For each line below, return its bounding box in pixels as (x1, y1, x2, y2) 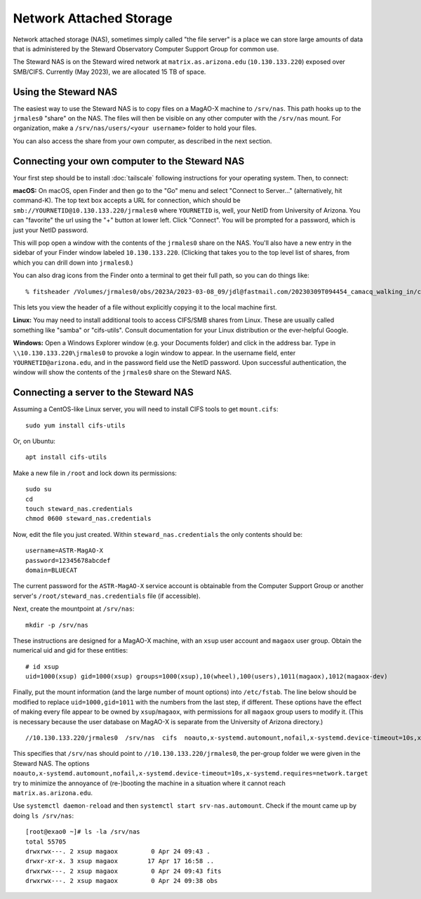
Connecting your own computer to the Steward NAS (13, 155, 245, 167)
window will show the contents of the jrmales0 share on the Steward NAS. (13, 368, 232, 377)
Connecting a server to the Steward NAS (13, 387, 194, 399)
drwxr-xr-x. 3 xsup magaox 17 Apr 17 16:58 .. (25, 857, 214, 865)
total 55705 (25, 837, 67, 846)
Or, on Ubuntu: (13, 437, 56, 446)
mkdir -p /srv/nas (25, 621, 89, 629)
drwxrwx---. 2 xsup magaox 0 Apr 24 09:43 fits (25, 867, 222, 875)
